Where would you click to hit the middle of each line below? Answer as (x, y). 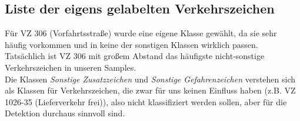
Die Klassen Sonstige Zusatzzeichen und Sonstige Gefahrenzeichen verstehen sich (150, 79)
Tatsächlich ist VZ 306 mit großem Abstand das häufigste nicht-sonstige (135, 56)
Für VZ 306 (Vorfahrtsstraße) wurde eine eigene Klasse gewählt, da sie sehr (141, 33)
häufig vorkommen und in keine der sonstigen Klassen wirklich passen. (131, 44)
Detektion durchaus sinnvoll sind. (65, 113)
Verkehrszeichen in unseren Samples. (71, 67)
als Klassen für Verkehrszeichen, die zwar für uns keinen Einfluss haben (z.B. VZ (150, 90)
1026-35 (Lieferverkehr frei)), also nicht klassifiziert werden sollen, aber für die (146, 101)
